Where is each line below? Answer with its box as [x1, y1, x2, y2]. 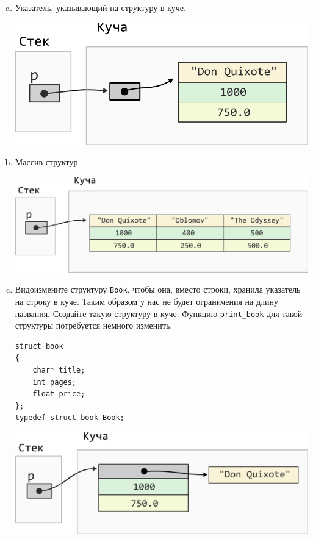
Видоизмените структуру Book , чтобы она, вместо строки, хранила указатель [15, 283, 301, 296]
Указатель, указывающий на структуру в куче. [15, 1, 186, 13]
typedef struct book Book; [15, 413, 124, 423]
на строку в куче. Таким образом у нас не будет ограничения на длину [15, 295, 279, 308]
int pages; [32, 377, 77, 387]
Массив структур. [15, 155, 81, 168]
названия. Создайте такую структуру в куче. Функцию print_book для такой [15, 307, 303, 319]
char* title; [32, 366, 85, 375]
